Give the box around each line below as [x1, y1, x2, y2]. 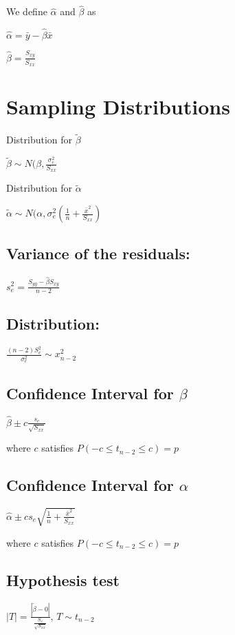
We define [6, 4, 47, 19]
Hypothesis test [6, 569, 120, 590]
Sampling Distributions [6, 92, 230, 121]
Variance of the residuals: [6, 243, 190, 264]
